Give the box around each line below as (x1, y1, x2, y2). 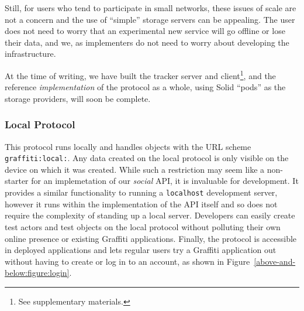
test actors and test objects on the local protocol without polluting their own (5, 220, 281, 233)
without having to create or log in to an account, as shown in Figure (5, 255, 250, 267)
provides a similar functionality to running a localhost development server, (5, 186, 278, 199)
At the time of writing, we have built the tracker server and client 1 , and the (5, 67, 276, 81)
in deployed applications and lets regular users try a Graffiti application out (5, 244, 277, 256)
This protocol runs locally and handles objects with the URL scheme (5, 140, 251, 152)
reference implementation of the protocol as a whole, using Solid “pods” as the (5, 81, 286, 93)
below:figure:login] (5, 266, 70, 279)
